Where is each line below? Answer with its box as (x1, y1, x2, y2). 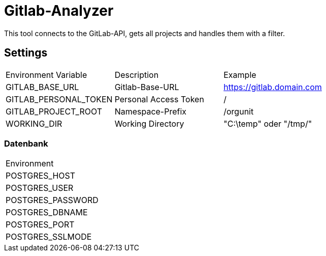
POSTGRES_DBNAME (6, 207, 88, 218)
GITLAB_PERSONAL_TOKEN (6, 94, 113, 104)
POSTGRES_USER (6, 183, 74, 193)
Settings (4, 46, 48, 60)
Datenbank (4, 138, 48, 149)
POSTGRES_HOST (6, 170, 76, 181)
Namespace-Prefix (114, 106, 187, 117)
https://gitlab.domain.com (223, 81, 322, 92)
